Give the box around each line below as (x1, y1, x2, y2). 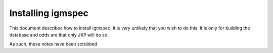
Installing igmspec (9, 7, 88, 18)
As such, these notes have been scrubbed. (9, 41, 99, 47)
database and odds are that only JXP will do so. (9, 31, 109, 37)
